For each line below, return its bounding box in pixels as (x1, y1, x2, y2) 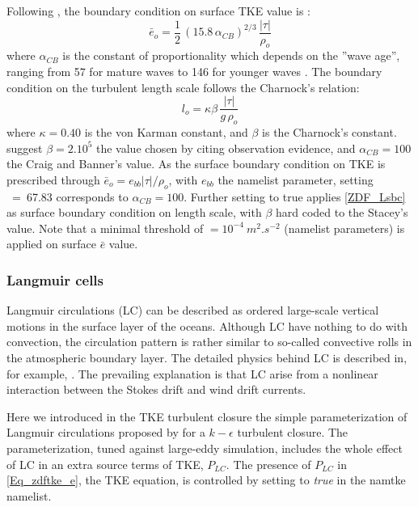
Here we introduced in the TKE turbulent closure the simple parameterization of (6, 408, 407, 425)
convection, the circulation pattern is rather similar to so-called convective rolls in (6, 333, 412, 350)
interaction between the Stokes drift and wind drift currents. (6, 381, 306, 398)
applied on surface (6, 235, 96, 252)
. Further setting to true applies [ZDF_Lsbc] (184, 188, 406, 205)
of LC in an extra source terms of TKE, (6, 455, 204, 472)
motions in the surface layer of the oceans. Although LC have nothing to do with (6, 317, 407, 334)
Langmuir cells (6, 269, 104, 289)
